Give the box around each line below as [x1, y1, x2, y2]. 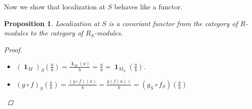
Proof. [4, 44, 22, 54]
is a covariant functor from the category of [109, 18, 238, 28]
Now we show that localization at [4, 1, 106, 11]
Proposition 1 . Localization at [4, 18, 100, 28]
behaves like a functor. [114, 1, 183, 11]
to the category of [30, 28, 83, 38]
